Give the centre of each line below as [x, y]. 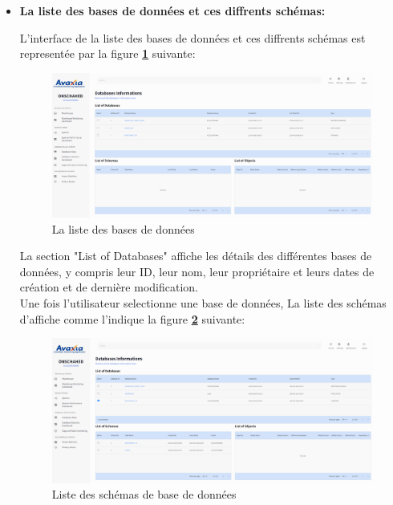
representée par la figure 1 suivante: [107, 53]
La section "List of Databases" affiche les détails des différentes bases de [196, 256]
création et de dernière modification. [109, 287]
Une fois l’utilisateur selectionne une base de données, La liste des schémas [203, 302]
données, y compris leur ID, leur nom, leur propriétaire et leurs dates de [197, 271]
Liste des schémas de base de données [144, 494]
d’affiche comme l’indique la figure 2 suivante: [132, 318]
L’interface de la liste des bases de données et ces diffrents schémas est [192, 37]
